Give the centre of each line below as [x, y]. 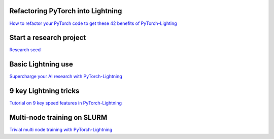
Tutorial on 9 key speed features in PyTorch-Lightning [65, 103]
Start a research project [48, 38]
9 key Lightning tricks [44, 91]
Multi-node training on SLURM [58, 117]
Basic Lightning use [41, 64]
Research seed [25, 50]
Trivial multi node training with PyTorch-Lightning [61, 130]
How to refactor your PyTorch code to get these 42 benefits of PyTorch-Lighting [93, 23]
